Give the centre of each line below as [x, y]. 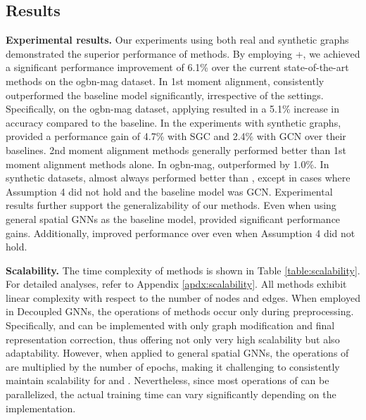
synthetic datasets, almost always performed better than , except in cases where [178, 178]
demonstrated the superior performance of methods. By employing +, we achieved [183, 53]
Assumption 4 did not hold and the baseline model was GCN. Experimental [169, 191]
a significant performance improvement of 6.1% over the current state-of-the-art [177, 67]
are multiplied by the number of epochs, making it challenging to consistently [173, 366]
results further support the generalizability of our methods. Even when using [171, 205]
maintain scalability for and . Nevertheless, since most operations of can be [168, 380]
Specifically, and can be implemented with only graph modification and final [170, 325]
